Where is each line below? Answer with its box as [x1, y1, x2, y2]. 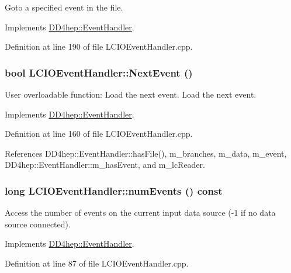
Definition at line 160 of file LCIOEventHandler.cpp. [5, 127, 193, 140]
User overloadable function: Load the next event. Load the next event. [5, 88, 257, 100]
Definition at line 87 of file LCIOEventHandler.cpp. [5, 257, 189, 269]
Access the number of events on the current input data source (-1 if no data [5, 206, 276, 219]
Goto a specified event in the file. [5, 1, 123, 13]
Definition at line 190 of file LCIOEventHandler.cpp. [5, 40, 193, 53]
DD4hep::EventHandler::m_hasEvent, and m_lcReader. [5, 158, 205, 171]
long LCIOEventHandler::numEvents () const [5, 183, 223, 198]
